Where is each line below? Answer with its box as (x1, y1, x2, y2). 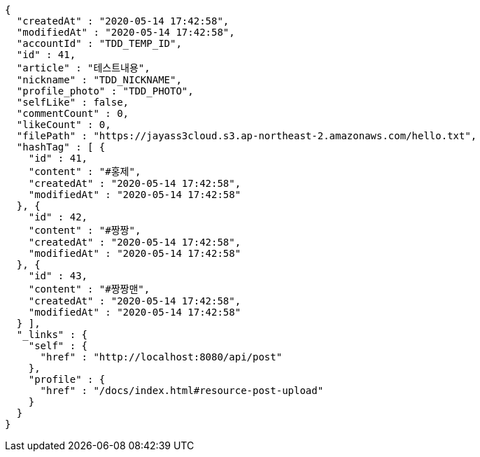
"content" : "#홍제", (28, 166, 141, 177)
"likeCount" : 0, (16, 119, 111, 130)
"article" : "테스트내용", (16, 62, 150, 73)
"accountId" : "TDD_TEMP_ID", (16, 38, 182, 49)
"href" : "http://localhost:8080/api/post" (40, 351, 283, 363)
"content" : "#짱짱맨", (28, 283, 150, 295)
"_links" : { (16, 329, 88, 340)
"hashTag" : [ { (16, 141, 106, 153)
